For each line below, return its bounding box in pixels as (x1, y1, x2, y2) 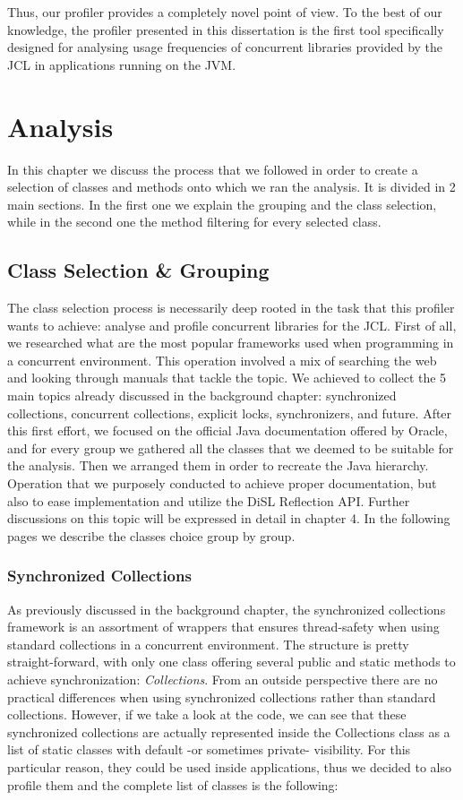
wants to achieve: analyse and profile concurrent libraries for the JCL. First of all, (7, 315, 457, 334)
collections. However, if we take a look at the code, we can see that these (7, 705, 407, 724)
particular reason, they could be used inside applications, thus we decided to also (7, 757, 452, 776)
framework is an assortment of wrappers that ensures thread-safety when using (7, 617, 440, 636)
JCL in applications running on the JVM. (7, 55, 236, 73)
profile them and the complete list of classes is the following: (7, 775, 339, 794)
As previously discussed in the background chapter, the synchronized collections (7, 599, 446, 618)
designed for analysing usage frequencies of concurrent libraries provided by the (7, 38, 443, 56)
